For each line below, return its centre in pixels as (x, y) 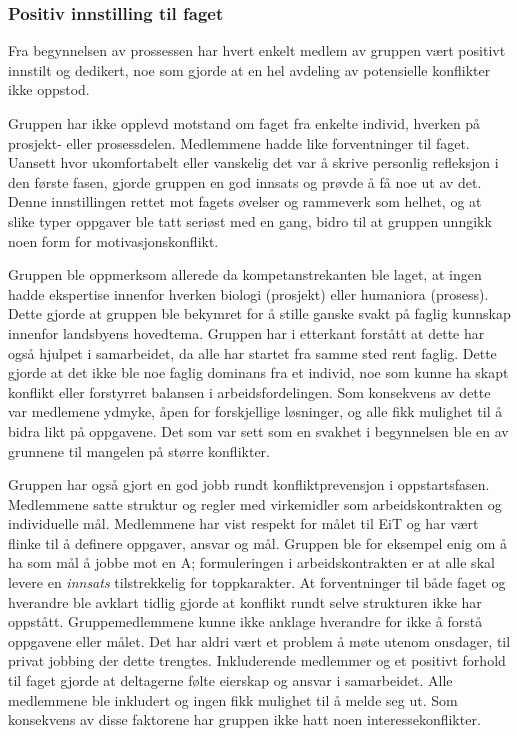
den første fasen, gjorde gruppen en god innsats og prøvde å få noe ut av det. (245, 181)
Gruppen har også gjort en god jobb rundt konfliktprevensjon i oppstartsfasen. (249, 484)
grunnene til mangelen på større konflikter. (139, 450)
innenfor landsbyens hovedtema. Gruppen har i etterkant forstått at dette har (246, 332)
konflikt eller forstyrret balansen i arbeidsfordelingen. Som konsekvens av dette (249, 391)
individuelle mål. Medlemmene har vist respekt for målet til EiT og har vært (243, 523)
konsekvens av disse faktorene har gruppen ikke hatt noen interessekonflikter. (244, 719)
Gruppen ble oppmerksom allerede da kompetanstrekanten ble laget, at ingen (245, 274)
